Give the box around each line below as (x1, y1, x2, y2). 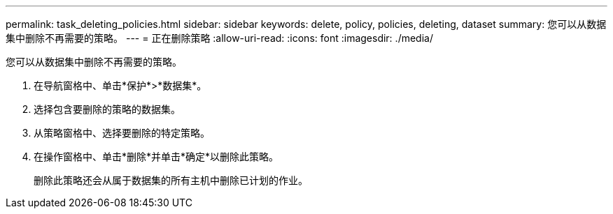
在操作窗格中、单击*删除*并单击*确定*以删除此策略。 (34, 151, 279, 162)
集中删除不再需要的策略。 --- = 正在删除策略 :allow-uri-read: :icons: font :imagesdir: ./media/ (6, 32, 433, 44)
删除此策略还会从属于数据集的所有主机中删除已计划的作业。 (34, 174, 308, 186)
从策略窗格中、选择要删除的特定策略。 (34, 127, 210, 139)
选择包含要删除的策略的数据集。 (34, 103, 181, 115)
